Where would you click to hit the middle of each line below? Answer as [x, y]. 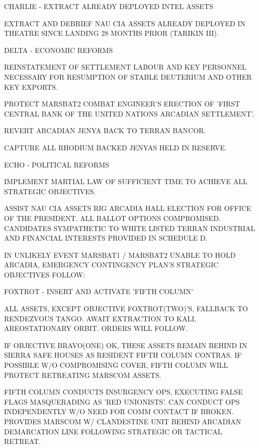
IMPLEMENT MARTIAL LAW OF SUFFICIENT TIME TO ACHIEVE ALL [126, 181]
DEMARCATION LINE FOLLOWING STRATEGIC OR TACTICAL [113, 431]
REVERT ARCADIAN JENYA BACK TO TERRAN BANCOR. [105, 130]
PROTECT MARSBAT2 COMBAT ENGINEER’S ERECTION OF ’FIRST [122, 104]
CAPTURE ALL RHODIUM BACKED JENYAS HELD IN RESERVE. [115, 147]
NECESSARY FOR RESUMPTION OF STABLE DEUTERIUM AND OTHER [128, 76]
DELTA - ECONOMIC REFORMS [59, 50]
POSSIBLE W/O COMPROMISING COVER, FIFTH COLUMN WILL [116, 365]
